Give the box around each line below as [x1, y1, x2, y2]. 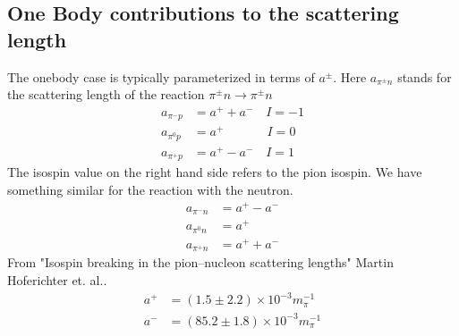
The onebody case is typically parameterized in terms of [7, 67, 315, 86]
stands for [397, 67, 452, 86]
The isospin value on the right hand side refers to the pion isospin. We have [7, 163, 422, 181]
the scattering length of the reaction [7, 85, 205, 104]
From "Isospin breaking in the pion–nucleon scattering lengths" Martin [7, 253, 394, 272]
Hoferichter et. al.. [7, 270, 107, 289]
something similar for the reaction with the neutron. [7, 181, 293, 199]
